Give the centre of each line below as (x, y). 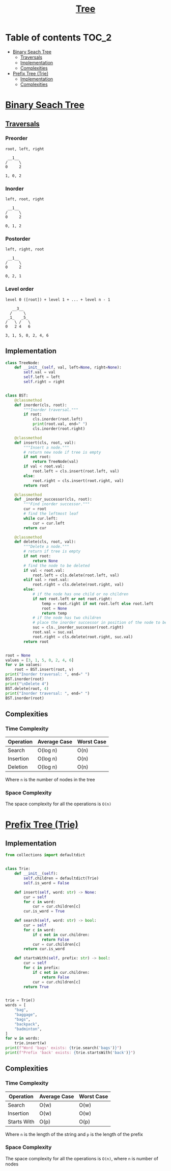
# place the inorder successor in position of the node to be (100, 623)
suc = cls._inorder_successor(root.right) (78, 627)
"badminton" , (28, 1029)
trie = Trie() (20, 1000)
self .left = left (42, 377)
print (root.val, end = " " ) (60, 424)
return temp (54, 613)
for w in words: (22, 1038)
